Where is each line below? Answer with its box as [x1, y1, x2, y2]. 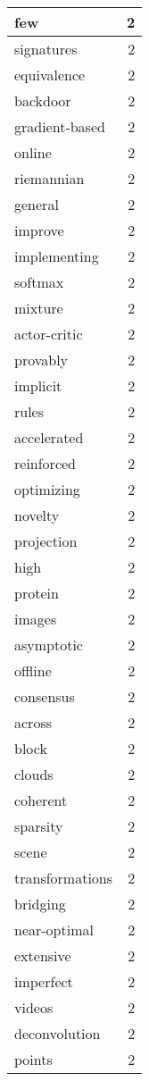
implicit [14, 375, 62, 396]
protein [14, 582, 59, 603]
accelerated [14, 427, 84, 448]
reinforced [14, 453, 76, 473]
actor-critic [14, 323, 83, 344]
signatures [14, 38, 78, 59]
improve [14, 220, 64, 240]
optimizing [14, 479, 80, 499]
